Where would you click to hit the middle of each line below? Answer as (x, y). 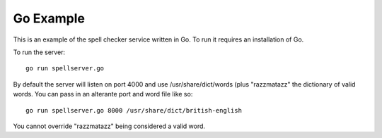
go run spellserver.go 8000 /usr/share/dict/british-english (134, 110)
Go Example (49, 18)
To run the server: (39, 52)
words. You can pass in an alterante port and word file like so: (103, 94)
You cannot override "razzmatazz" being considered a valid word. (109, 126)
